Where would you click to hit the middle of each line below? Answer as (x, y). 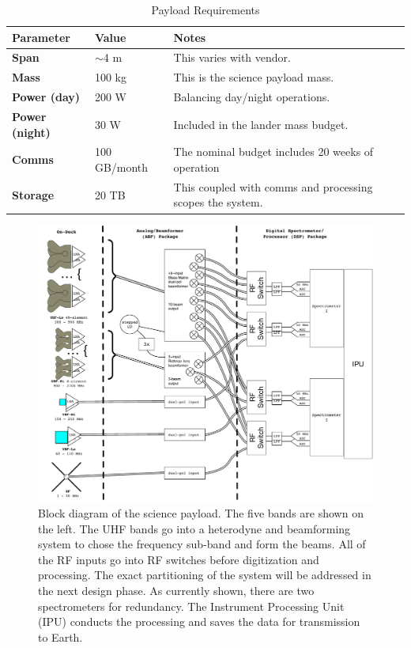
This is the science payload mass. (254, 77)
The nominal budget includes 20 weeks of (273, 152)
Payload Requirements (205, 9)
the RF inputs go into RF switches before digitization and (179, 559)
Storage (33, 194)
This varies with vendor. (232, 57)
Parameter (41, 37)
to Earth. (60, 637)
